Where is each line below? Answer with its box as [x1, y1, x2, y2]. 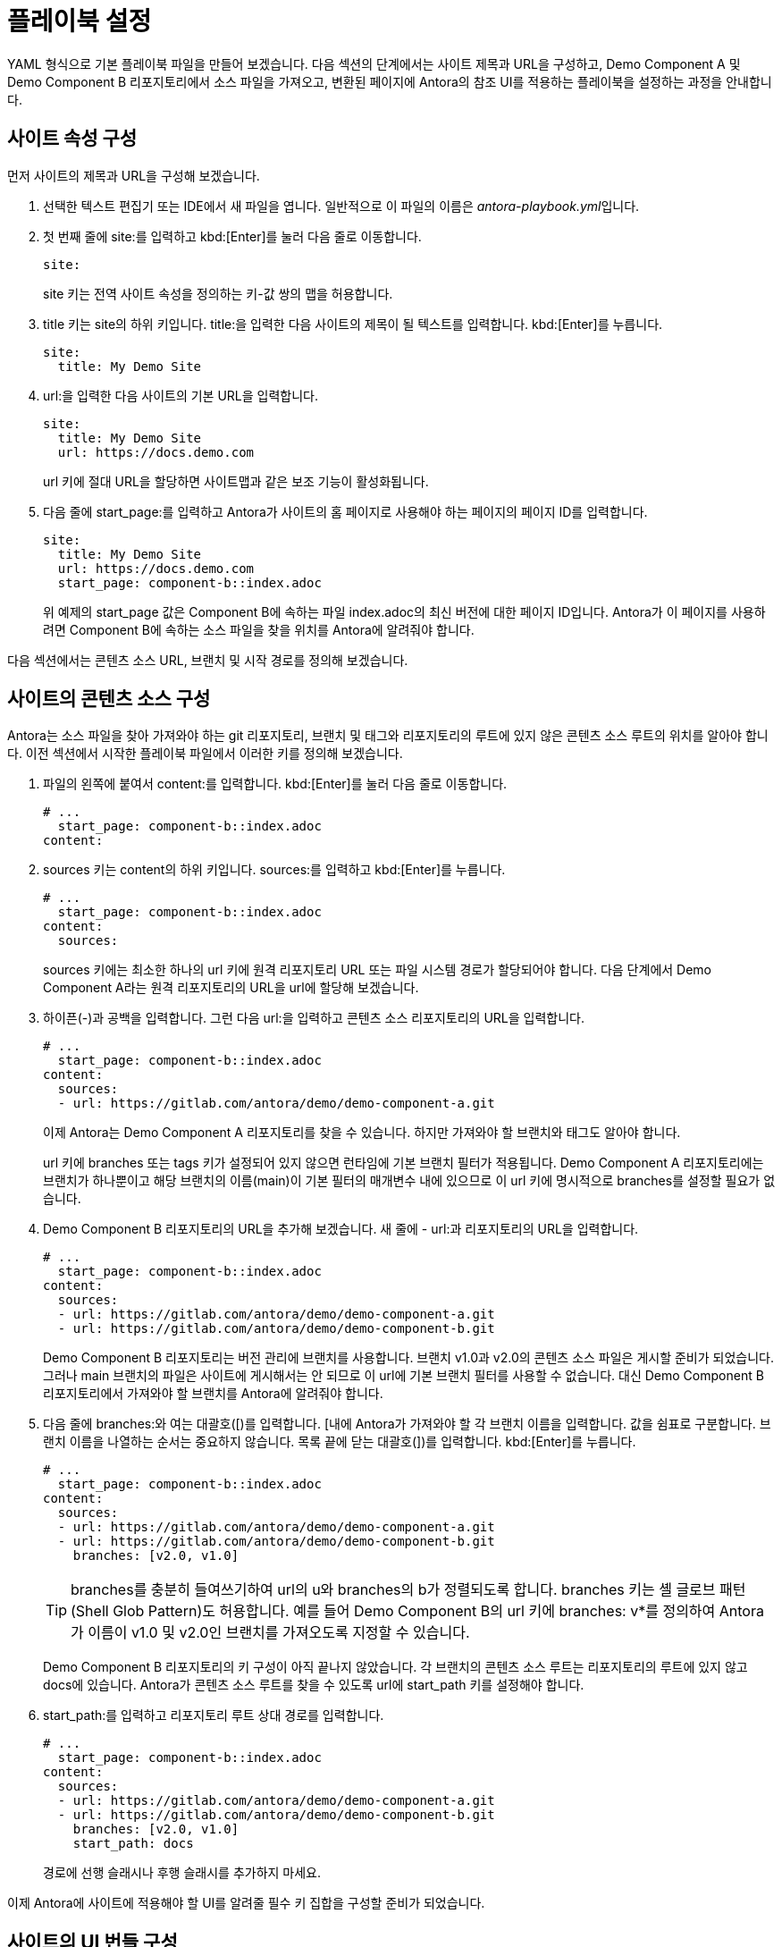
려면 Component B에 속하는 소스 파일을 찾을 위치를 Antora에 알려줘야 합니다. [43, 621, 475, 637]
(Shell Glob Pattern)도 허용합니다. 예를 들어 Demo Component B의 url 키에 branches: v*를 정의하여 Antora [71, 1602, 764, 1621]
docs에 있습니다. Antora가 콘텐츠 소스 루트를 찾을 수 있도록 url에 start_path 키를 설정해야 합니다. [43, 1677, 584, 1693]
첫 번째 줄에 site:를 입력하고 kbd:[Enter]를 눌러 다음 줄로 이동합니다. [43, 228, 422, 244]
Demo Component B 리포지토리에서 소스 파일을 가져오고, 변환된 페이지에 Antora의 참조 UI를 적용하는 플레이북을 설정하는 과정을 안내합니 [7, 73, 772, 89]
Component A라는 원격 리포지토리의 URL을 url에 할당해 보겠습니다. [43, 980, 419, 996]
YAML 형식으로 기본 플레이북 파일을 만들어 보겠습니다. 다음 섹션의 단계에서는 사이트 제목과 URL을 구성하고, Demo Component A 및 [7, 55, 741, 72]
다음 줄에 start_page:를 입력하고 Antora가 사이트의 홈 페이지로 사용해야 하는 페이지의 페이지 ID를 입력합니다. [43, 503, 648, 519]
